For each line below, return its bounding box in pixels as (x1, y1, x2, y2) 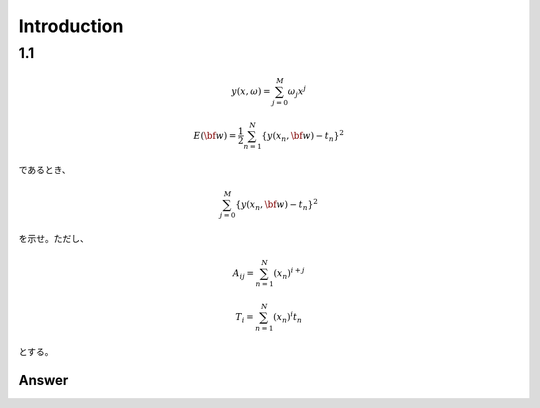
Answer (18, 371, 69, 389)
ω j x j (287, 84, 307, 99)
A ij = (232, 267, 255, 281)
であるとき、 (18, 164, 71, 176)
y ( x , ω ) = (231, 85, 271, 97)
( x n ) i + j (273, 265, 305, 281)
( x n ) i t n (273, 310, 303, 325)
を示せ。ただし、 (18, 233, 89, 245)
